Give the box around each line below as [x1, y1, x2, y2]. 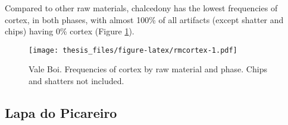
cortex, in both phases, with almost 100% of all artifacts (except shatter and [5, 13, 284, 25]
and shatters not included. [29, 75, 124, 87]
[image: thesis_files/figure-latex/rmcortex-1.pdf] [29, 46, 237, 55]
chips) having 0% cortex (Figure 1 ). [5, 25, 134, 37]
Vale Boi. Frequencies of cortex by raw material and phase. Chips [29, 63, 267, 75]
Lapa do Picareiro [5, 104, 117, 122]
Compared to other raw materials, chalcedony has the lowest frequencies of [5, 2, 278, 14]
